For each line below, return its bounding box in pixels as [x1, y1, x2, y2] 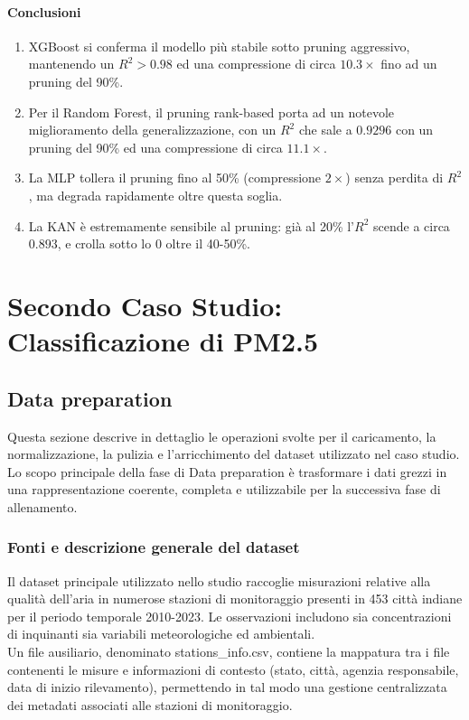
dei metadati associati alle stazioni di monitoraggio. [7, 695, 293, 714]
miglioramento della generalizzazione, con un [28, 120, 277, 139]
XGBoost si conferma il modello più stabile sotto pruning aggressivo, [28, 36, 410, 55]
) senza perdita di [345, 168, 444, 187]
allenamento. [7, 497, 78, 516]
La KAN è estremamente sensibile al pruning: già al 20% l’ [28, 216, 354, 235]
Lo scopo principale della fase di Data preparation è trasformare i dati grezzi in [7, 462, 447, 481]
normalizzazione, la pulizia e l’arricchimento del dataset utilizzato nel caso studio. [7, 444, 460, 463]
